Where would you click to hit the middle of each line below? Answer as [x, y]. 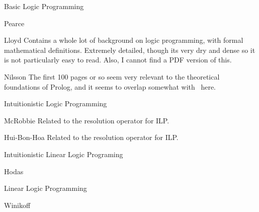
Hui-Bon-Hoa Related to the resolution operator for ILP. [91, 137]
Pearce [14, 23]
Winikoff [17, 205]
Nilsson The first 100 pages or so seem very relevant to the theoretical [112, 76]
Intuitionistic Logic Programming [56, 103]
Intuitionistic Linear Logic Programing [64, 154]
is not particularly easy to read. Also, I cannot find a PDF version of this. [118, 60]
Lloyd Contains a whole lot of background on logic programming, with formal [124, 40]
